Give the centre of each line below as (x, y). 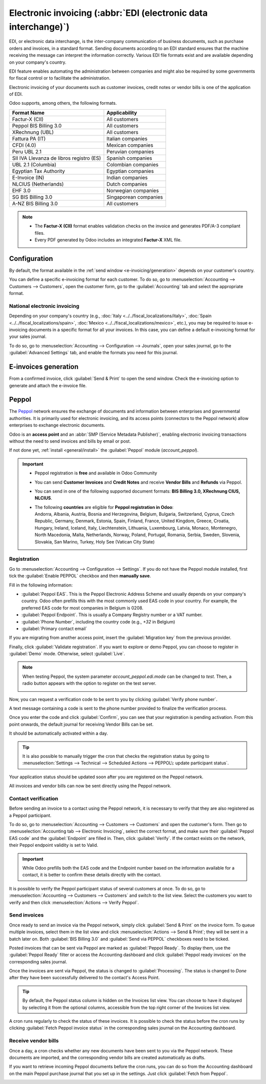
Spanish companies (130, 158)
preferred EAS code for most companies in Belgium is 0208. (83, 608)
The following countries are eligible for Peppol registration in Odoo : (104, 507)
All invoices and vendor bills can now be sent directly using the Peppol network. (90, 786)
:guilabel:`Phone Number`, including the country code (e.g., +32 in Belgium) (98, 622)
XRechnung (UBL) (33, 132)
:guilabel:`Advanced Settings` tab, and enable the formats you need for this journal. (94, 353)
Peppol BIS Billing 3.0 (37, 125)
